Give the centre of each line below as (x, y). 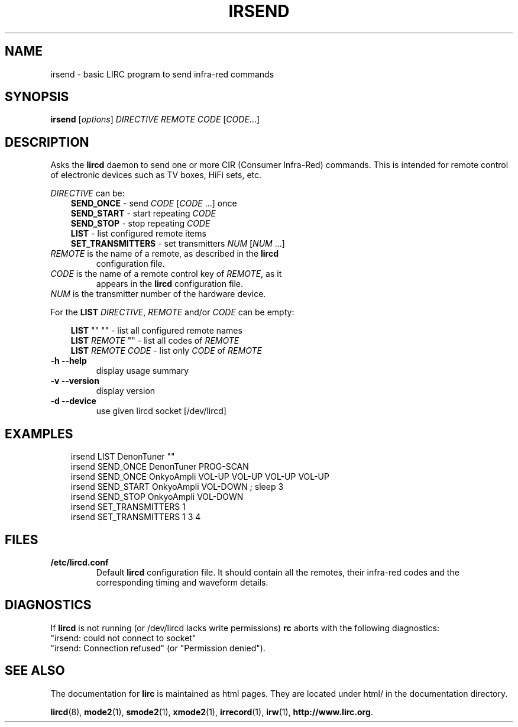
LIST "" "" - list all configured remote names (156, 331)
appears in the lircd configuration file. (170, 284)
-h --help (69, 361)
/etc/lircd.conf (80, 562)
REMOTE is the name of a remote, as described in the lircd (165, 254)
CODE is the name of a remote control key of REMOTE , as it (166, 274)
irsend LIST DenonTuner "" (123, 457)
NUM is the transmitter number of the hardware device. (158, 294)
